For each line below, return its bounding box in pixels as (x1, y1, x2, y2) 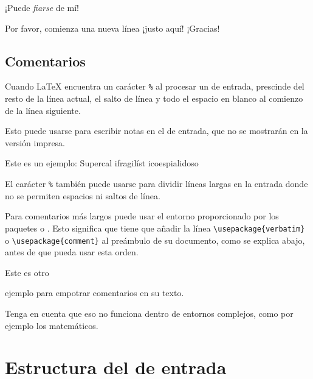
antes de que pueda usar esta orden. (5, 246, 139, 258)
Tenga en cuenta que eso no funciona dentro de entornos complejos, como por (5, 306, 294, 319)
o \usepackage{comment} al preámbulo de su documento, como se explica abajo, (5, 233, 305, 246)
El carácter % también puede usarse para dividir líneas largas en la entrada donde (5, 177, 308, 190)
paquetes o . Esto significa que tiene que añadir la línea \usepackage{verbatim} (5, 221, 305, 234)
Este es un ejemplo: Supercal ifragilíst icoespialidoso (5, 157, 199, 169)
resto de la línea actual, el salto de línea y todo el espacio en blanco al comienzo (5, 92, 303, 105)
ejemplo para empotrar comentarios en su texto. (5, 286, 184, 299)
